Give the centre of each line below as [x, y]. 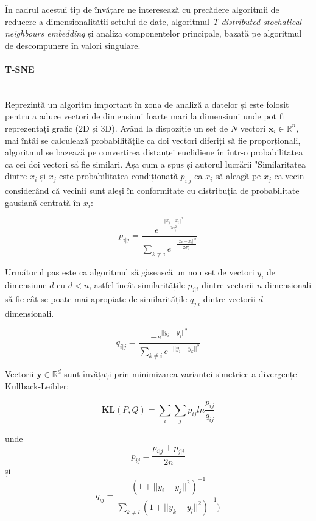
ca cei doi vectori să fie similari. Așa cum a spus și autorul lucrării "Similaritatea [155, 164]
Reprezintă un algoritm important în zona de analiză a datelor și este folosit [147, 104]
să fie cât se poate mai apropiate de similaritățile [96, 299]
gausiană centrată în [43, 202]
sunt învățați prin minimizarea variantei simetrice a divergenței [182, 374]
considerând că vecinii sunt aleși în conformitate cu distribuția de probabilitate [152, 190]
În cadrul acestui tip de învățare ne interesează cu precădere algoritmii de [142, 9]
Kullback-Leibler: [37, 385]
